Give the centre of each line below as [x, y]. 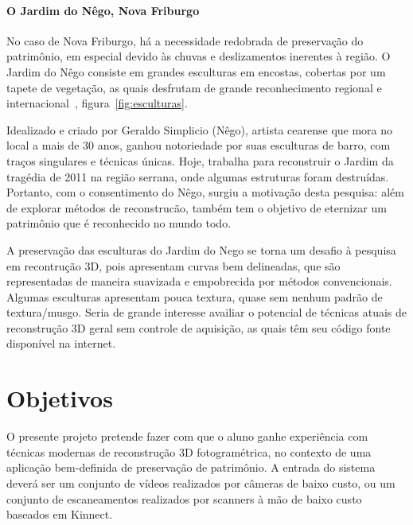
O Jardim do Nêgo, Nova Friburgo [103, 10]
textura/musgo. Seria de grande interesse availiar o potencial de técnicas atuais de [206, 312]
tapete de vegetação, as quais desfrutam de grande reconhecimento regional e [194, 87]
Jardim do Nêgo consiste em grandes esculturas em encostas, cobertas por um [196, 71]
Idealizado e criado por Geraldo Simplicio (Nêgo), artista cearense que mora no [200, 129]
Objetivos [60, 398]
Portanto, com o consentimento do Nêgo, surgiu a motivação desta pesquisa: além [205, 192]
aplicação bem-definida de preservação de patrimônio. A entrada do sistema [191, 467]
